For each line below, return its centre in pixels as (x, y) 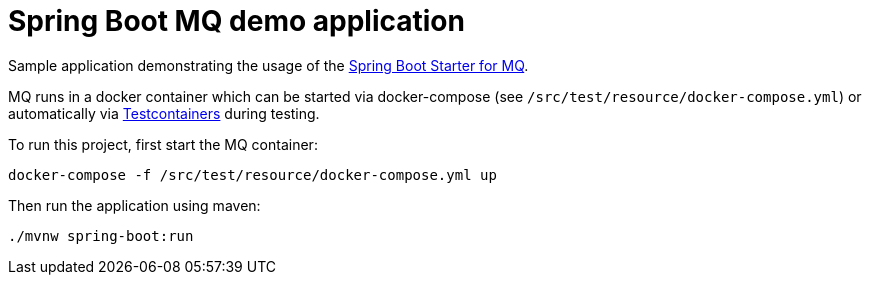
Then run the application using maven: (134, 205)
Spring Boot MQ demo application (236, 21)
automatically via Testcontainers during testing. (164, 113)
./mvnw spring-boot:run (101, 235)
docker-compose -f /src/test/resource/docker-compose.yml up (252, 174)
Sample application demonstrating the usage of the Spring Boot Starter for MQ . (268, 65)
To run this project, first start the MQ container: (163, 144)
